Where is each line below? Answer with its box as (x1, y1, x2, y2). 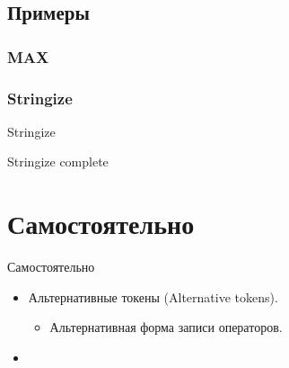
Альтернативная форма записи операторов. (49, 318, 283, 337)
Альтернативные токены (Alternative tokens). (28, 287, 278, 306)
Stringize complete (7, 152, 109, 171)
